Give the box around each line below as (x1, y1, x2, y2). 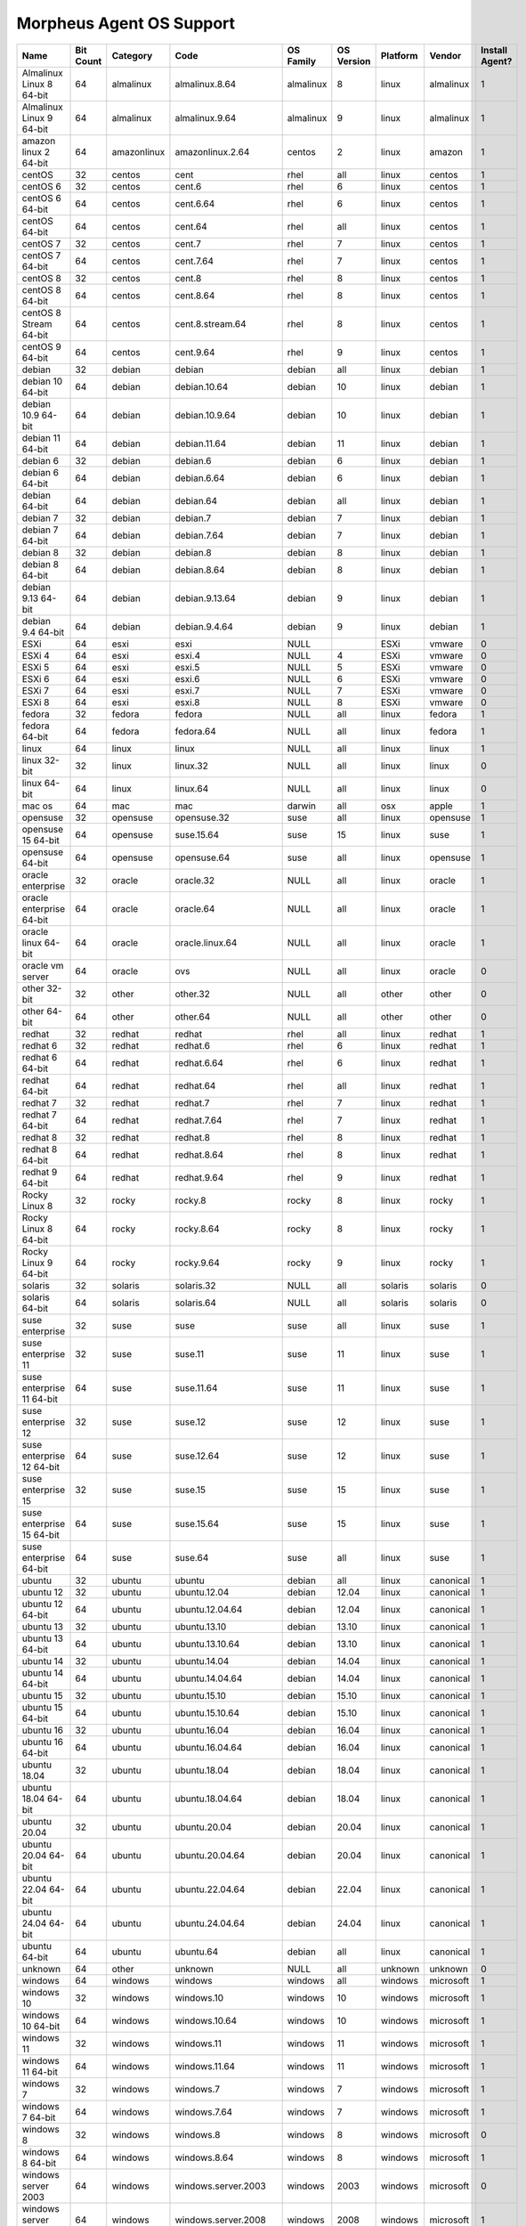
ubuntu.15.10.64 (174, 1706, 240, 1718)
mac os (21, 800, 53, 812)
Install (481, 44, 507, 56)
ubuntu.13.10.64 (174, 1637, 240, 1650)
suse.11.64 (174, 1381, 218, 1393)
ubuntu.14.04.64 (174, 1672, 243, 1685)
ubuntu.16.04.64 (174, 1741, 243, 1753)
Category (111, 49, 153, 61)
